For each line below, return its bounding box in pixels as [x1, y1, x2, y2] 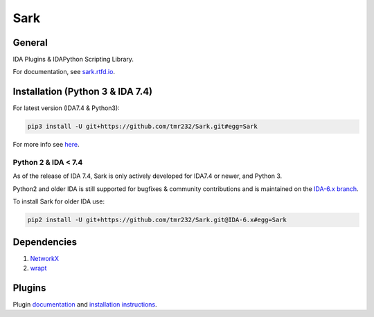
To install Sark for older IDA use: [12, 197, 105, 206]
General [12, 37, 48, 48]
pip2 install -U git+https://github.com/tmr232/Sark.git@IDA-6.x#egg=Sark [27, 216, 287, 224]
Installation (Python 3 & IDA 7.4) [12, 86, 153, 98]
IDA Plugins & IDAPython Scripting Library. [12, 55, 134, 64]
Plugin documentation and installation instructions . [12, 300, 157, 309]
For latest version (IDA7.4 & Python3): [12, 104, 121, 112]
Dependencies [12, 236, 78, 248]
